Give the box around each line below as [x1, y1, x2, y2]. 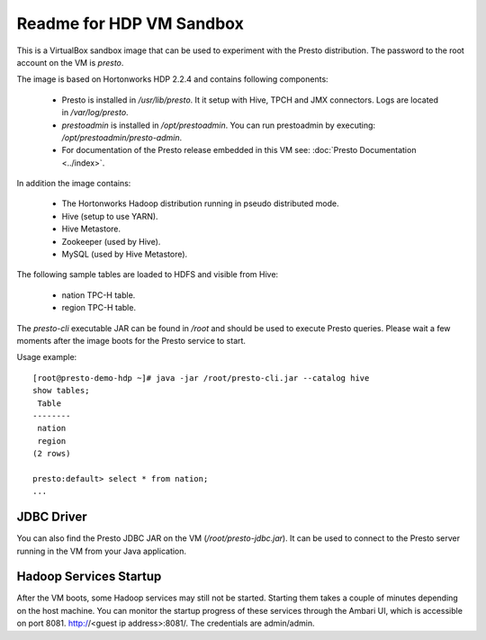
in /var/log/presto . [61, 107, 130, 118]
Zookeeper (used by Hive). [61, 236, 161, 247]
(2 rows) [32, 448, 71, 459]
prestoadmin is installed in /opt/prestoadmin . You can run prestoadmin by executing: [61, 120, 376, 131]
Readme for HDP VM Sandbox [16, 14, 245, 33]
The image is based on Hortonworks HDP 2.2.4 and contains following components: [16, 74, 328, 85]
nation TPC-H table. [61, 289, 136, 301]
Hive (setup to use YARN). [61, 211, 158, 221]
